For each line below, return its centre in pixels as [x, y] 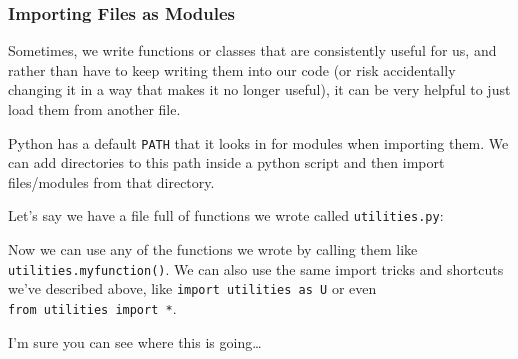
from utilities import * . [92, 308]
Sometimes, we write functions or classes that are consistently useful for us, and [252, 50]
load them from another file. [94, 109]
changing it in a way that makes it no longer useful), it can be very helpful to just [259, 89]
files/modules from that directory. [111, 181]
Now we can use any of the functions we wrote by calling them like [213, 249]
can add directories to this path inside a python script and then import [226, 162]
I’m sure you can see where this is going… [135, 341]
